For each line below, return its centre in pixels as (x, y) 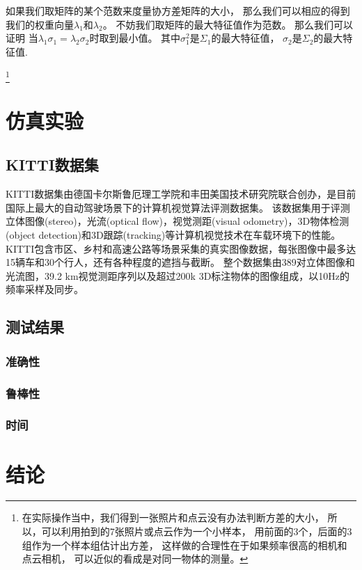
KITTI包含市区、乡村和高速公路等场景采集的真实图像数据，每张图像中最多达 (181, 248)
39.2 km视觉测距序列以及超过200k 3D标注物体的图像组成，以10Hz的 (197, 275)
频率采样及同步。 (45, 289)
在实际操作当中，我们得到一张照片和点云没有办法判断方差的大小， (173, 517)
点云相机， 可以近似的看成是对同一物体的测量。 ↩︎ (135, 559)
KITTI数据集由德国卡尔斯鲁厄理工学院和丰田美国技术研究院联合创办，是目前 (181, 194)
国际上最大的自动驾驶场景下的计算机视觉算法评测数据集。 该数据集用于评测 (178, 207)
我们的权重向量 (40, 24)
